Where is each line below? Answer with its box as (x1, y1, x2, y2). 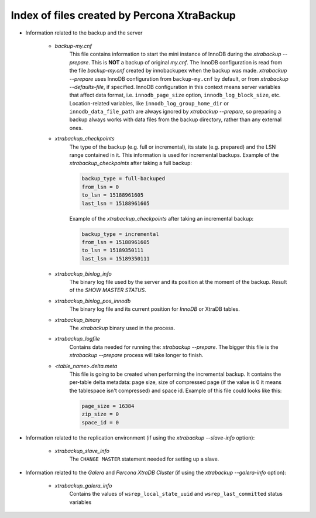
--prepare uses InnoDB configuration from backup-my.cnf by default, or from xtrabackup (69, 75, 289, 82)
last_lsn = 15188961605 (81, 200, 150, 207)
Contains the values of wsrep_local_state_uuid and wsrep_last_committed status (69, 490, 283, 498)
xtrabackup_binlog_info (54, 270, 112, 277)
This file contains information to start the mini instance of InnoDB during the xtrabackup (69, 50, 281, 58)
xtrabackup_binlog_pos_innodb (54, 297, 131, 304)
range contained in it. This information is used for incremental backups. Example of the (69, 152, 279, 159)
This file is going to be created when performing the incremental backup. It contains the (69, 371, 281, 378)
